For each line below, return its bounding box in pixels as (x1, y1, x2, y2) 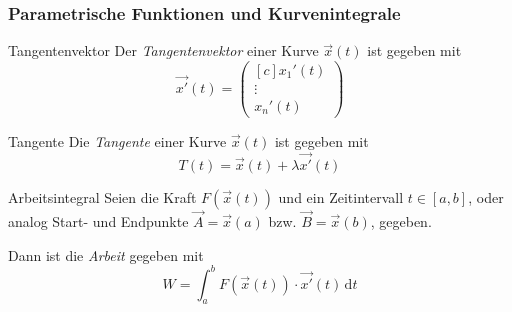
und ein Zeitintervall (278, 186, 404, 207)
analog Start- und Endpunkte (8, 211, 189, 231)
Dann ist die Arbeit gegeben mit (8, 244, 204, 265)
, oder (468, 186, 504, 207)
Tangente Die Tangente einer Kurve (8, 130, 227, 151)
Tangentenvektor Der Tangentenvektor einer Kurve (8, 40, 319, 61)
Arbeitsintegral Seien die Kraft (8, 186, 197, 207)
